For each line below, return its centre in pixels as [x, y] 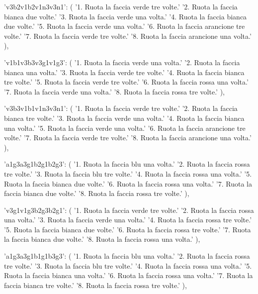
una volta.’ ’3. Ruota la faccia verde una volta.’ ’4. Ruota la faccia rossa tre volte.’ [128, 220]
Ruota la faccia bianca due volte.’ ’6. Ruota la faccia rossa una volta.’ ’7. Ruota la [128, 183]
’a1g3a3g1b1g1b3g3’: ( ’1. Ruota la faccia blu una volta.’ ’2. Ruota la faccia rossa [127, 256]
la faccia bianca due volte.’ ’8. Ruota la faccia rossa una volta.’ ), [102, 239]
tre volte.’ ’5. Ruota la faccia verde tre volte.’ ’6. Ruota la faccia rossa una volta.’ [126, 82]
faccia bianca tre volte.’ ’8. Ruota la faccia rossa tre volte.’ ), [95, 285]
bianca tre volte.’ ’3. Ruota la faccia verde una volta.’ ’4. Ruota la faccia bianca [124, 118]
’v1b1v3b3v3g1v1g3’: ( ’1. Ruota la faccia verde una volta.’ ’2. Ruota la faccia [122, 62]
